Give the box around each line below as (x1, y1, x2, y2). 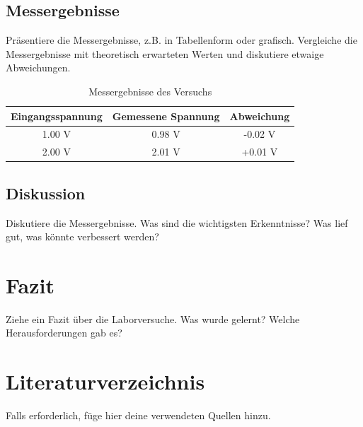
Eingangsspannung (11, 108, 103, 123)
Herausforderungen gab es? (6, 325, 122, 340)
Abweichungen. (6, 60, 71, 75)
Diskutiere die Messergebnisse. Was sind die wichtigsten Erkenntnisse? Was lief (6, 215, 348, 230)
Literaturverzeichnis (6, 367, 205, 396)
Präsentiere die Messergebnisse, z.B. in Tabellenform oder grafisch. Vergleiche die (6, 33, 357, 47)
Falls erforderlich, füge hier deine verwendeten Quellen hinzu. (6, 408, 271, 423)
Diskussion (6, 182, 86, 204)
